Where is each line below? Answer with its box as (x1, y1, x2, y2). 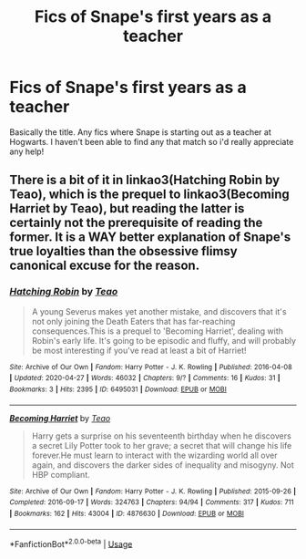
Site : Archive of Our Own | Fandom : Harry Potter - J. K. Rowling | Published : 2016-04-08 (9, 362, 293, 371)
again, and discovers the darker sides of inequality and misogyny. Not (31, 459, 294, 471)
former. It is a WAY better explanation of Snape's (9, 230, 291, 245)
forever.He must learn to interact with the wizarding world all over (31, 450, 278, 461)
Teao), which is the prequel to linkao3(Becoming (9, 187, 290, 202)
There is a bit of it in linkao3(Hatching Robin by (9, 172, 280, 188)
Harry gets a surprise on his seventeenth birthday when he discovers (31, 430, 291, 441)
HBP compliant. (31, 469, 90, 480)
